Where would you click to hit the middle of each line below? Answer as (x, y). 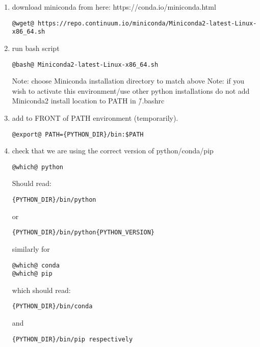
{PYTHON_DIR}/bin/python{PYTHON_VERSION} (83, 233)
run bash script (36, 48)
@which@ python (38, 167)
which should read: (41, 290)
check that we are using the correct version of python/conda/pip (113, 151)
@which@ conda (36, 265)
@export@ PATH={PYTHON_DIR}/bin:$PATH (78, 134)
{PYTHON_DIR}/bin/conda (52, 306)
